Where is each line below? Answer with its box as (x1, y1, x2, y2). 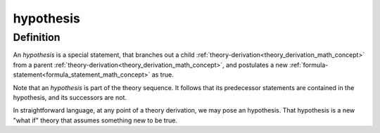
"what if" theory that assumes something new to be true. (13, 116, 177, 125)
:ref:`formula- (289, 61, 329, 69)
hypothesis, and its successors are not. (13, 93, 127, 101)
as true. (151, 70, 174, 79)
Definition (13, 31, 61, 44)
